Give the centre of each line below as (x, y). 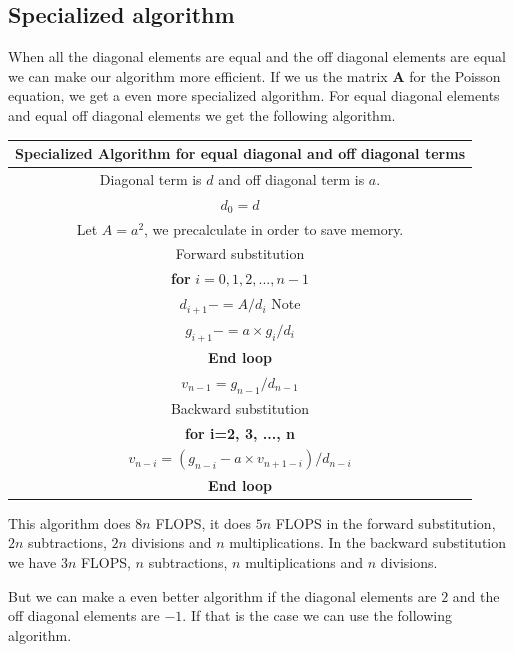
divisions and (171, 542)
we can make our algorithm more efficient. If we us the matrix (198, 75)
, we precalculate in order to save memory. (274, 228)
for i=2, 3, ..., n (240, 432)
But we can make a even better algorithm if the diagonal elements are (222, 595)
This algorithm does (69, 522)
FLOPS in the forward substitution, (385, 522)
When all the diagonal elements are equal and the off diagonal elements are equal (257, 56)
